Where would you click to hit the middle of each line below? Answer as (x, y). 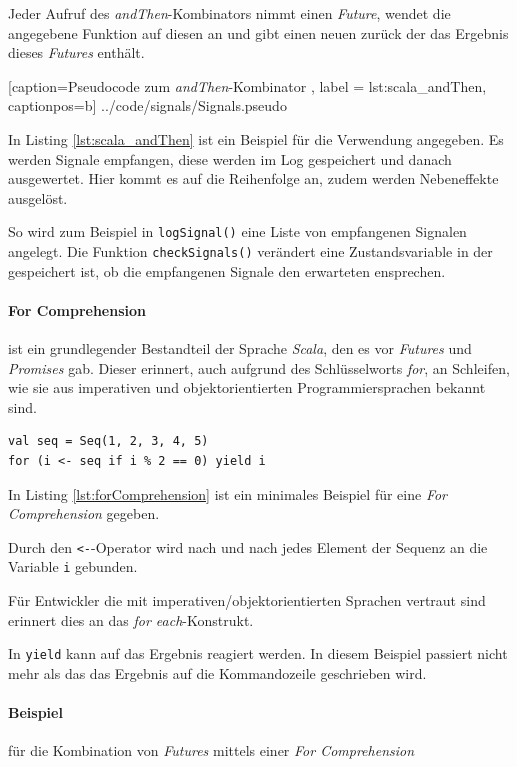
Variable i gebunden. (73, 566)
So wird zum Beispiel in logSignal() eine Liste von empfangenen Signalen (237, 231)
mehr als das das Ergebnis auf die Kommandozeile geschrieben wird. (217, 672)
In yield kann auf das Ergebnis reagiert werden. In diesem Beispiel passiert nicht (258, 653)
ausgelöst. (38, 197)
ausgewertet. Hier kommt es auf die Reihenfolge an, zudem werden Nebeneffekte (253, 178)
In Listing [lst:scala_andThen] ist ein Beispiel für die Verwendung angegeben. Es (256, 138)
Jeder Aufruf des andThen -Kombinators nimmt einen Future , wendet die (229, 13)
